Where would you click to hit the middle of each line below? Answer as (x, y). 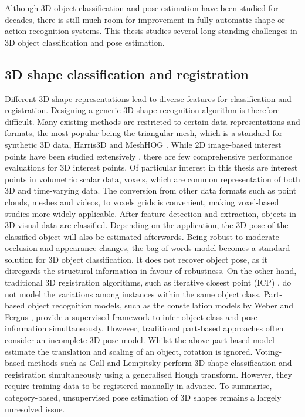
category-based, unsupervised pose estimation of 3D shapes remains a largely (143, 397)
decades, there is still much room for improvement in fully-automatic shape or (145, 19)
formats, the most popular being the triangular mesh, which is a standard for (144, 133)
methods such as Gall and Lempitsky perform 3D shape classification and (160, 363)
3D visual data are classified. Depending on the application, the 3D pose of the (147, 225)
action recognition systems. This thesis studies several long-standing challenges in (151, 31)
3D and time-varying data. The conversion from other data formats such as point (151, 190)
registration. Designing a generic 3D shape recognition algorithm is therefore (142, 110)
